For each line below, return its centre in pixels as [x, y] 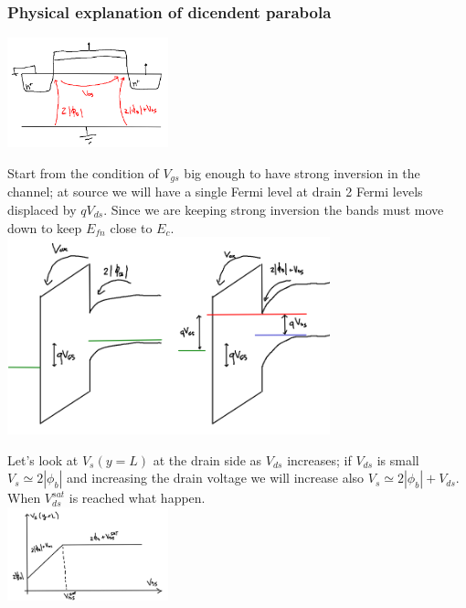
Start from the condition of [83, 172]
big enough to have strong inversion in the [302, 172]
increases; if [319, 459]
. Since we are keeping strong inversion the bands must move [274, 209]
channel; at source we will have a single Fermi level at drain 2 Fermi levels [215, 192]
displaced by [42, 209]
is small [398, 459]
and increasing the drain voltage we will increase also [216, 478]
